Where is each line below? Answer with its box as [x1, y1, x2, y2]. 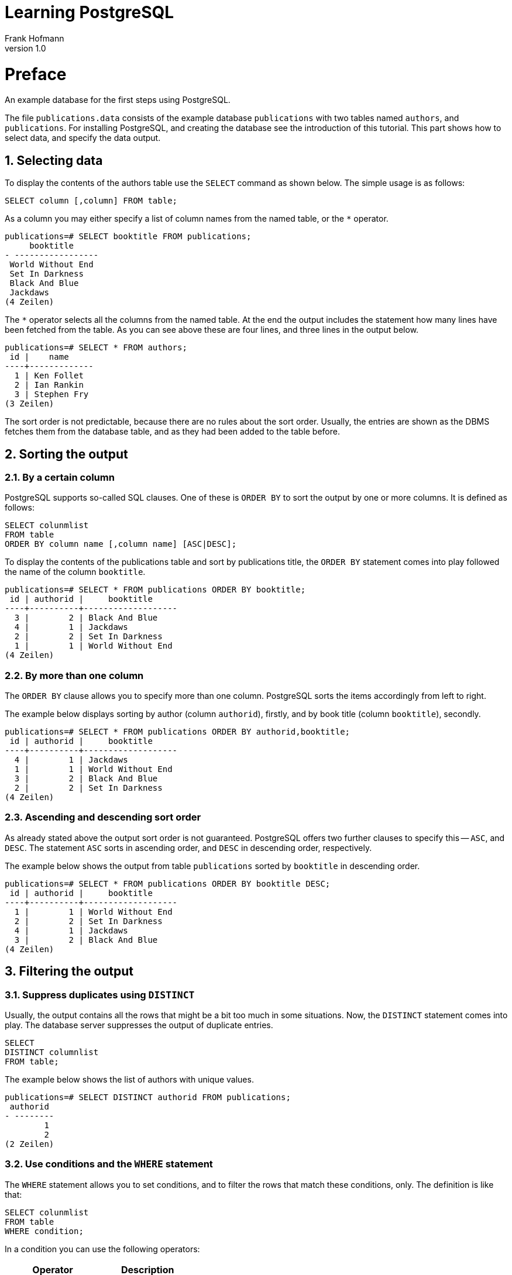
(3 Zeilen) [5, 399, 54, 409]
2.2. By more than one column [5, 669, 144, 681]
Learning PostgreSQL [5, 2, 174, 22]
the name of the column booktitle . [5, 567, 146, 577]
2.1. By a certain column [5, 471, 115, 483]
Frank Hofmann [5, 33, 64, 43]
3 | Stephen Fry [14, 390, 89, 399]
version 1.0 [5, 43, 46, 53]
